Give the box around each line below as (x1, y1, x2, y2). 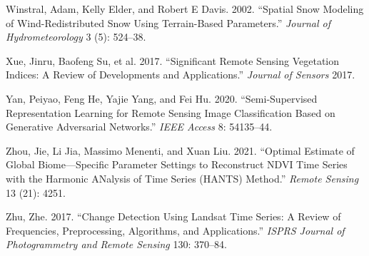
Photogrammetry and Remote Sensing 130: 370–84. (6, 237, 227, 252)
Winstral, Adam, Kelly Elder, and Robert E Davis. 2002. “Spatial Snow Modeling (6, 1, 364, 16)
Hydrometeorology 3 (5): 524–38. (6, 29, 146, 44)
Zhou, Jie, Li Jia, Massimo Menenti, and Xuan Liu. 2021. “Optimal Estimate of (6, 143, 355, 158)
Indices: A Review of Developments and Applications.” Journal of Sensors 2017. (6, 67, 355, 82)
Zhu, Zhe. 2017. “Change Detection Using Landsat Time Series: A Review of (6, 209, 341, 224)
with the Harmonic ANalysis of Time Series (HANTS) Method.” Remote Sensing (6, 170, 359, 185)
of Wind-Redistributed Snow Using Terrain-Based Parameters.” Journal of (6, 15, 330, 30)
